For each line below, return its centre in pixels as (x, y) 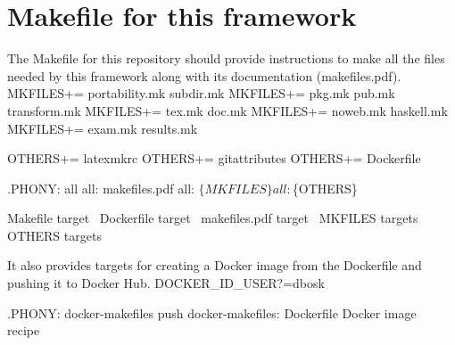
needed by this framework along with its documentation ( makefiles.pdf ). (204, 75)
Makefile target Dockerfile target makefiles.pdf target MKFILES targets (213, 218)
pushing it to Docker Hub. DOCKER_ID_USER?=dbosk (166, 283)
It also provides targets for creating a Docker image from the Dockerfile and (215, 265)
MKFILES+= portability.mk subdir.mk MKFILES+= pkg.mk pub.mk (201, 93)
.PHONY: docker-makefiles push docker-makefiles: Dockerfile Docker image (212, 312)
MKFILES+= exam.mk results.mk (103, 128)
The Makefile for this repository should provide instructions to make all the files (226, 58)
